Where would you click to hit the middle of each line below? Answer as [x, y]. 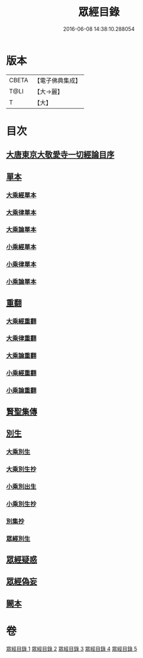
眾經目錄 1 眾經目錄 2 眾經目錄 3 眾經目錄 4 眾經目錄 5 [71, 649]
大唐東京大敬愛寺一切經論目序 [60, 155]
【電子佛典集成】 [57, 80]
